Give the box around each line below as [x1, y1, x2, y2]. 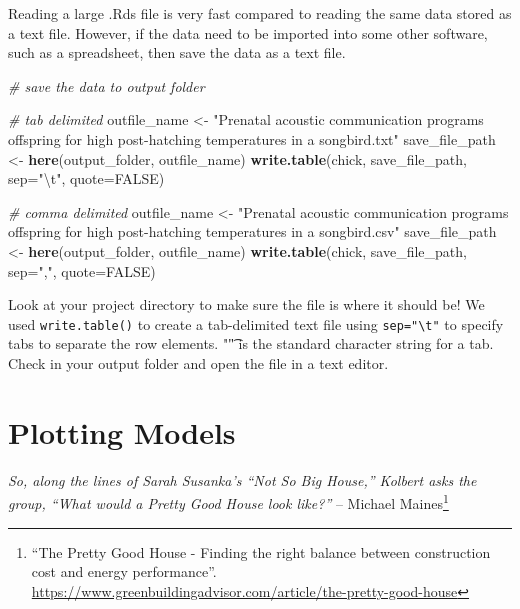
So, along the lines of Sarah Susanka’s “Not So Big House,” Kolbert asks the [8, 469, 477, 490]
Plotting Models [8, 411, 236, 452]
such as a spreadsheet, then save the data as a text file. [8, 42, 346, 63]
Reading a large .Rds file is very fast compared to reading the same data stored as [8, 3, 512, 23]
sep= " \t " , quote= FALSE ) [8, 168, 165, 189]
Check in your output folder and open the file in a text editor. [8, 352, 389, 373]
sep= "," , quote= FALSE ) [8, 260, 156, 281]
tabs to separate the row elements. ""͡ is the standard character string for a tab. [8, 333, 494, 354]
